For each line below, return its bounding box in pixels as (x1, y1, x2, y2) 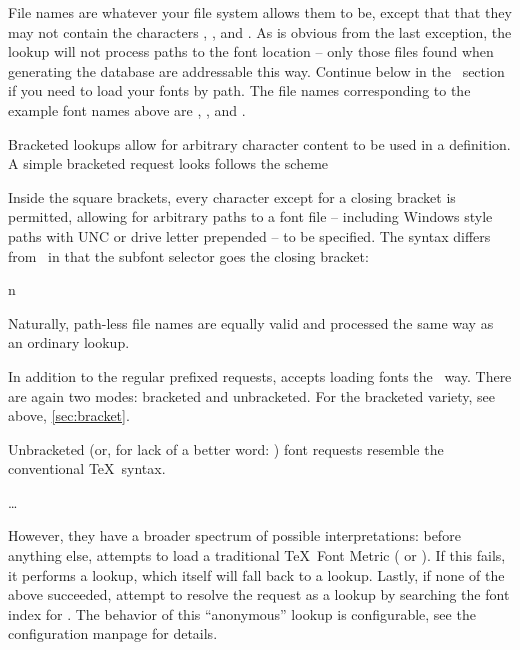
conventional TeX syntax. (8, 458, 166, 479)
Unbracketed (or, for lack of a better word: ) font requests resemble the (8, 438, 444, 459)
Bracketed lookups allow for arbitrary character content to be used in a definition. (8, 133, 511, 154)
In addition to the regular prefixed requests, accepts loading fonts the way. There (8, 365, 512, 386)
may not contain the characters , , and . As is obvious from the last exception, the (8, 21, 512, 42)
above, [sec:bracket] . (8, 405, 130, 426)
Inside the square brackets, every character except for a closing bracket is (8, 186, 456, 207)
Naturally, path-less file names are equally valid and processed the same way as (8, 312, 494, 333)
